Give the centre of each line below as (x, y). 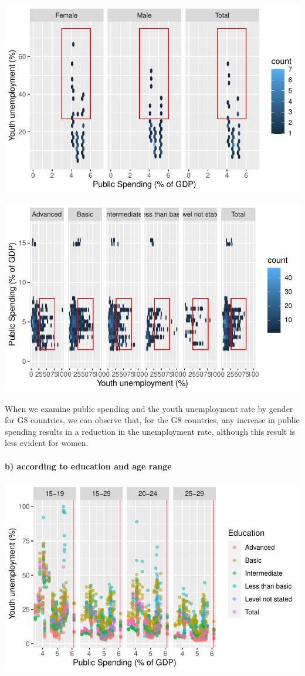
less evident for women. (47, 443)
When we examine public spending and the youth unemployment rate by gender (149, 408)
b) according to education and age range (88, 466)
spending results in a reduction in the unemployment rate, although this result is (150, 431)
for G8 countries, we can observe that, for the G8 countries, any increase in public (152, 420)
